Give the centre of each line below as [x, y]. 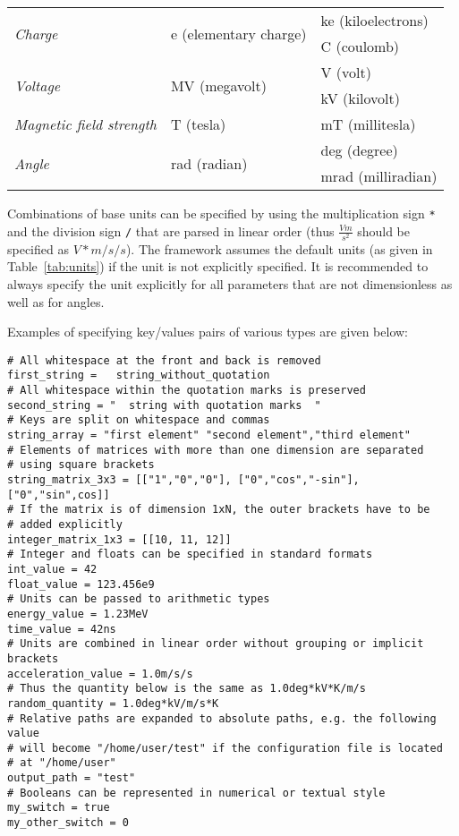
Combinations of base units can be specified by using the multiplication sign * [221, 213]
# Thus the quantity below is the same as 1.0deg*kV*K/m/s [187, 689]
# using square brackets [81, 465]
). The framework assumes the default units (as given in [279, 248]
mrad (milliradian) [379, 176]
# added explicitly [65, 524]
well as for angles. [56, 301]
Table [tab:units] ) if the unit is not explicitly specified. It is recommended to [218, 266]
